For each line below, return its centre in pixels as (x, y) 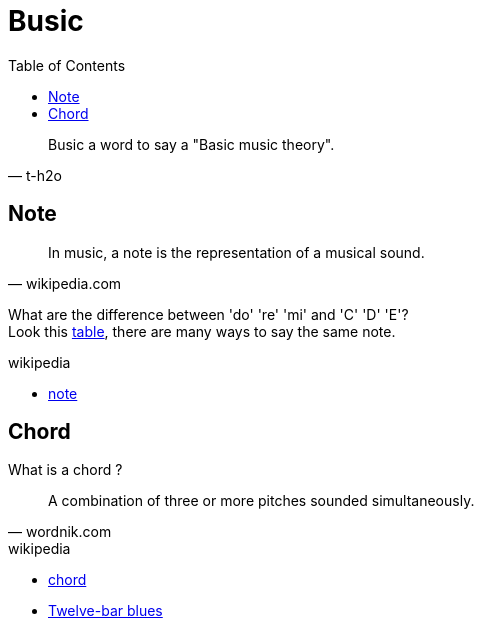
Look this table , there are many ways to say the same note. (202, 331)
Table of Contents (67, 65)
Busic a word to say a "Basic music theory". (191, 144)
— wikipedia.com (65, 283)
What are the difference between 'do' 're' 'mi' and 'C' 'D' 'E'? (208, 314)
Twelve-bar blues (105, 611)
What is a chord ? (65, 470)
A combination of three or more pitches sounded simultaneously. (261, 501)
